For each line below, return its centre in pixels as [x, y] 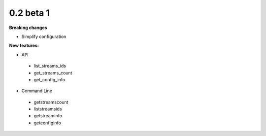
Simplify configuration [44, 36]
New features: [24, 46]
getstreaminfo [48, 116]
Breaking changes [28, 28]
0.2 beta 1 [30, 13]
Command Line [37, 91]
